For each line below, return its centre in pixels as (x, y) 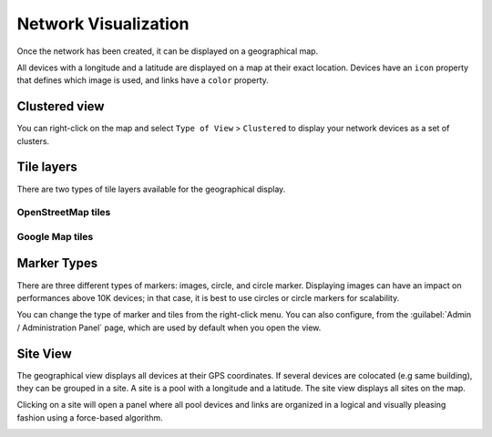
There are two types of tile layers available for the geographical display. (151, 189)
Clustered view (61, 106)
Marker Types (57, 263)
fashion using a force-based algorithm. (90, 417)
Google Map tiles (55, 236)
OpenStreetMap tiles (64, 213)
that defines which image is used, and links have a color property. (143, 80)
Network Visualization (103, 24)
